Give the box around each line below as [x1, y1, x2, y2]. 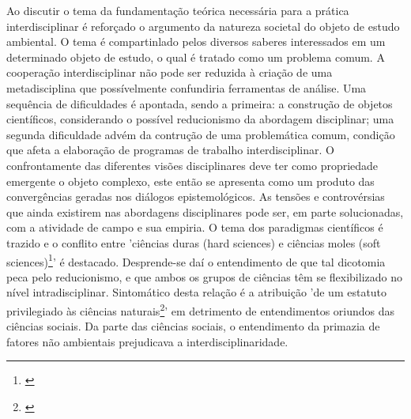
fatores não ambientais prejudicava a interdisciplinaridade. [6, 333, 288, 349]
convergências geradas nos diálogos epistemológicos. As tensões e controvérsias [6, 188, 385, 205]
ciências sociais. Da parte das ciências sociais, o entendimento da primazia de [6, 318, 380, 334]
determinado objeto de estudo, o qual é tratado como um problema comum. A [6, 48, 385, 65]
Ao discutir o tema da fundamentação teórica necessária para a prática [6, 2, 349, 18]
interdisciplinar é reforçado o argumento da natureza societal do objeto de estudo [6, 17, 400, 34]
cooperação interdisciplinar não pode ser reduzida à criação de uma [6, 64, 333, 81]
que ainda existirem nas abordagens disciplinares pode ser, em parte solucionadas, [6, 203, 404, 220]
